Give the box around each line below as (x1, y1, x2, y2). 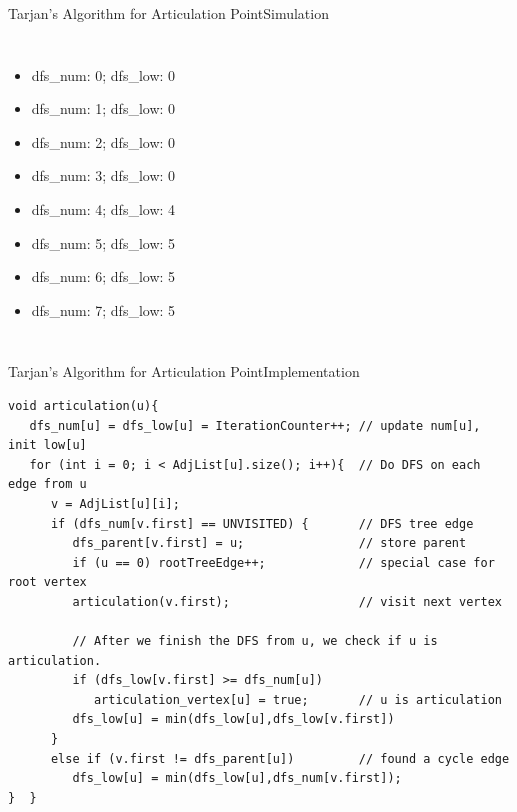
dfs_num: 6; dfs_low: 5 (31, 266, 176, 287)
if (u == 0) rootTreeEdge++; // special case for (72, 555, 495, 570)
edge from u (8, 477, 87, 492)
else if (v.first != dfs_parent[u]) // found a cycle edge (50, 751, 510, 766)
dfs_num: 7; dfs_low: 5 (31, 299, 176, 320)
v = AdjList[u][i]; (50, 496, 180, 511)
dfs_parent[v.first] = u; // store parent (72, 536, 467, 551)
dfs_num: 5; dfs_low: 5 (31, 232, 176, 253)
